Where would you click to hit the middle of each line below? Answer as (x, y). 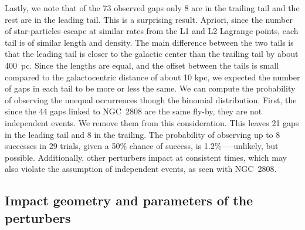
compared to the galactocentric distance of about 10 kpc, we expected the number (152, 77)
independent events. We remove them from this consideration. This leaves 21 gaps (152, 122)
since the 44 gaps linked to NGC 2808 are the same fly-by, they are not (133, 111)
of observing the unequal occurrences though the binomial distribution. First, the (151, 99)
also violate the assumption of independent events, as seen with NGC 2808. (141, 169)
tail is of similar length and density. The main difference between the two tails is (149, 42)
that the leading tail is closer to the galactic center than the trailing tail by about (152, 54)
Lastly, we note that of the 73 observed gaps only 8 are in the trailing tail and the (152, 8)
